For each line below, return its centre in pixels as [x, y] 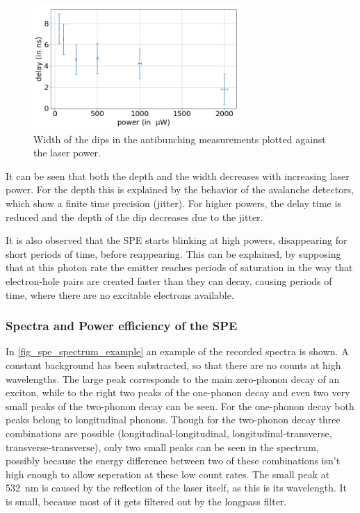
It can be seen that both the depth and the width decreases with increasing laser [178, 176]
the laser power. [67, 153]
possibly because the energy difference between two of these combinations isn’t [173, 461]
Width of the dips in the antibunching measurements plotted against [180, 139]
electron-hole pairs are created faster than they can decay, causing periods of [169, 281]
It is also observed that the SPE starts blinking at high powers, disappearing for [177, 240]
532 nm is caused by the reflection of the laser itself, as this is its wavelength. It [177, 488]
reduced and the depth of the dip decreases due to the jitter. [134, 217]
